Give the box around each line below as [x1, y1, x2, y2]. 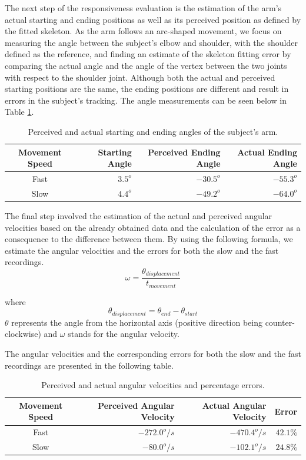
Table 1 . [5, 105, 34, 118]
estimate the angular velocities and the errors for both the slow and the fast [5, 244, 279, 256]
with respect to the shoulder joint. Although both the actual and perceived [5, 71, 275, 83]
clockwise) [5, 327, 41, 340]
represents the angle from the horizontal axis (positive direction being [11, 316, 262, 328]
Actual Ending [237, 145, 297, 158]
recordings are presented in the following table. [5, 359, 174, 371]
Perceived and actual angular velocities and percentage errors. [41, 379, 265, 391]
